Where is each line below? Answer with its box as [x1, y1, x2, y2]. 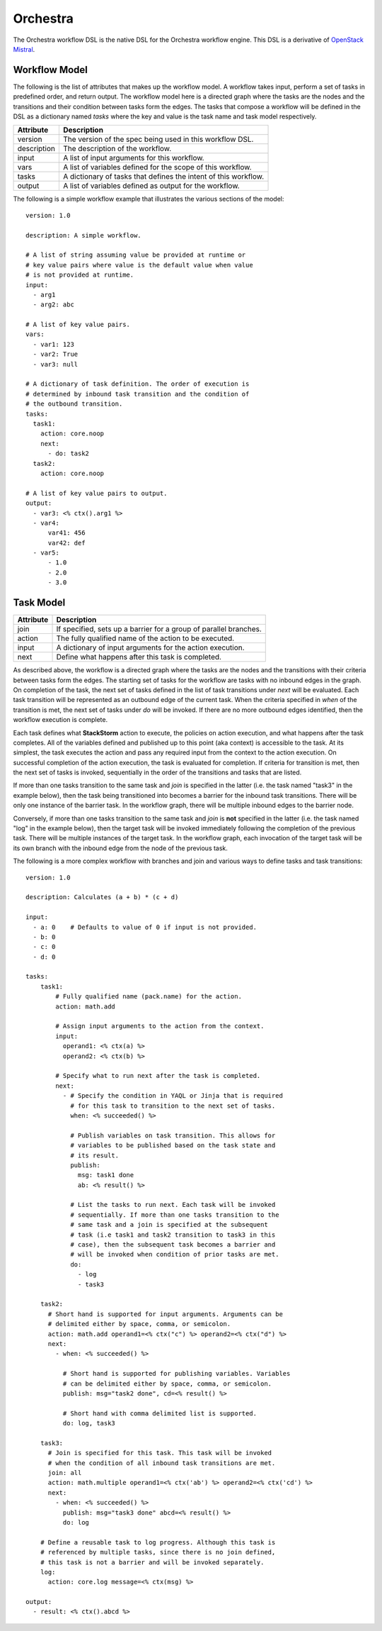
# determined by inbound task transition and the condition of [25, 390, 250, 398]
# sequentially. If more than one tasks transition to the [70, 1210, 279, 1219]
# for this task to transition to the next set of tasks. [70, 1101, 276, 1110]
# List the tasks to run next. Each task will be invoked [70, 1201, 276, 1209]
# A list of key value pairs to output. [25, 489, 168, 497]
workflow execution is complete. [13, 716, 108, 724]
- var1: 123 [33, 340, 74, 348]
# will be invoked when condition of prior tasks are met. [70, 1250, 279, 1259]
